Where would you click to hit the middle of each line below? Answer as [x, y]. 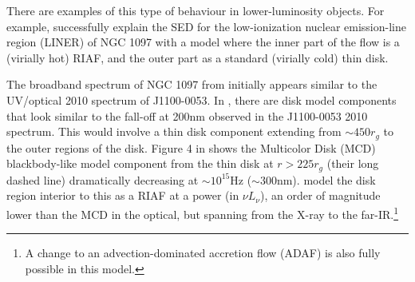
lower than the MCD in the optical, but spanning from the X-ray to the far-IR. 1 [203, 212]
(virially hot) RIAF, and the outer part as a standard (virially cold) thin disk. [198, 57]
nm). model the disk [326, 179]
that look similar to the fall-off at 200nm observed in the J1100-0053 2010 [187, 115]
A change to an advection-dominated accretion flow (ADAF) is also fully [203, 253]
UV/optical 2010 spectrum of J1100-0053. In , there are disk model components [202, 99]
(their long [353, 163]
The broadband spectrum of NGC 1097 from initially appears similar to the [192, 84]
